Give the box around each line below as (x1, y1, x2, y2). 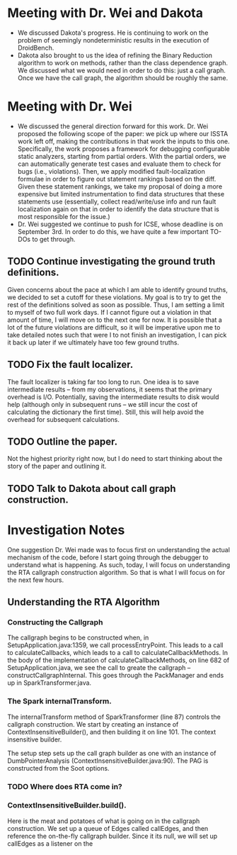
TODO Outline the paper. (7, 435, 118, 447)
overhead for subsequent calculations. (7, 415, 120, 423)
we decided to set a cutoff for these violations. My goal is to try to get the (7, 293, 221, 301)
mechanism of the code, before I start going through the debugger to (7, 553, 209, 561)
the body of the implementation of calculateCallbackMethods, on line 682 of (7, 656, 230, 664)
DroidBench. (17, 43, 54, 52)
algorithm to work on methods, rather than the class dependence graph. (17, 58, 229, 67)
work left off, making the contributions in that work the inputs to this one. (17, 137, 230, 145)
